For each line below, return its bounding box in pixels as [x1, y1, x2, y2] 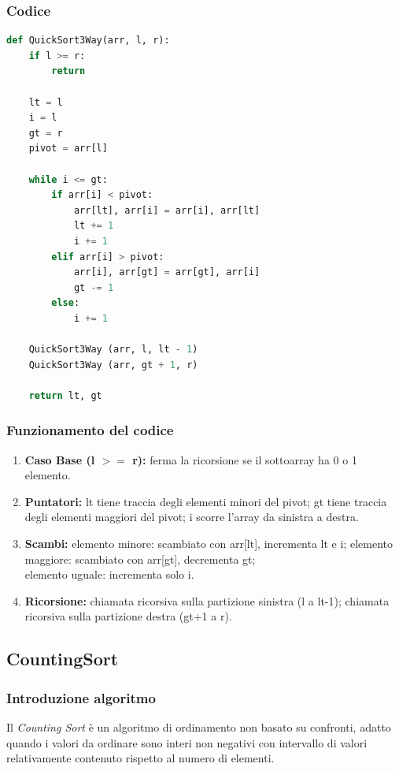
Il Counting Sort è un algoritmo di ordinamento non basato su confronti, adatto [6, 719, 391, 736]
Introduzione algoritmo [6, 687, 156, 707]
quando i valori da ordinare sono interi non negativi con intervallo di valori [6, 734, 368, 751]
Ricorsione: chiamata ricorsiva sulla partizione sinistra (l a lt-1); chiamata [24, 592, 390, 609]
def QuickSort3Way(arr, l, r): [6, 35, 170, 47]
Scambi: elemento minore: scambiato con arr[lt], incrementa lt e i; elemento [24, 535, 393, 552]
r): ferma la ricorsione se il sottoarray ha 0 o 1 [132, 451, 357, 467]
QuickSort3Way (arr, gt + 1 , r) [28, 359, 198, 371]
